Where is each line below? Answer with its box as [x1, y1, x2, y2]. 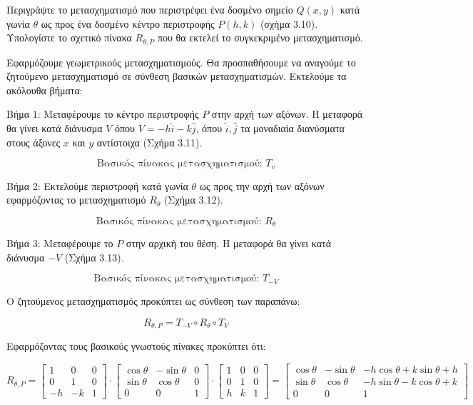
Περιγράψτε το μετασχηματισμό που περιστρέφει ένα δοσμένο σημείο [6, 2, 293, 16]
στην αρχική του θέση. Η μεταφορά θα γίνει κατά [126, 236, 331, 251]
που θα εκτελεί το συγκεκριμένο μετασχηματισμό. [157, 30, 363, 45]
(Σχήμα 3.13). [64, 249, 124, 264]
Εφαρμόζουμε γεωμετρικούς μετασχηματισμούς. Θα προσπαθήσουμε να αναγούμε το [6, 54, 356, 69]
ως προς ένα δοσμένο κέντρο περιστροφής [41, 16, 215, 31]
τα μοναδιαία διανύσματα [240, 121, 345, 136]
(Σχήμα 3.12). [163, 192, 223, 207]
